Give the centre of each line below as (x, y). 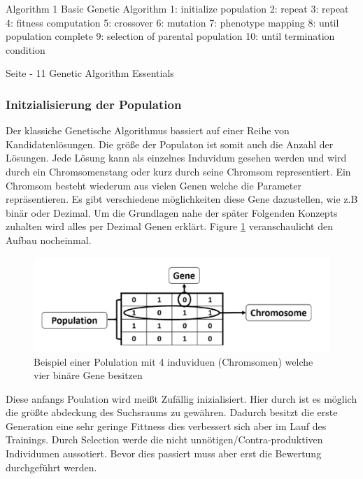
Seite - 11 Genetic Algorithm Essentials (90, 73)
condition (26, 49)
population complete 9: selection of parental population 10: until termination (170, 36)
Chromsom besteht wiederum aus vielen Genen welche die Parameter (154, 185)
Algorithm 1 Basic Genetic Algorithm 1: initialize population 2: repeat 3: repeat (177, 8)
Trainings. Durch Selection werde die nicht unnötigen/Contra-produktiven (164, 439)
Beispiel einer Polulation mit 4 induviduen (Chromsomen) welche (173, 361)
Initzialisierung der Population (94, 104)
